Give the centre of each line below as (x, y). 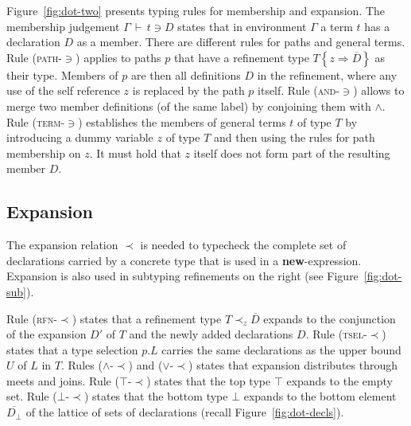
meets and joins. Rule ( (63, 380)
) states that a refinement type (147, 318)
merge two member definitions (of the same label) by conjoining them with (189, 106)
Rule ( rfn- (32, 318)
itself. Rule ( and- (299, 90)
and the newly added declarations (211, 334)
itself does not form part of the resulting (292, 152)
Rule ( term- (36, 121)
